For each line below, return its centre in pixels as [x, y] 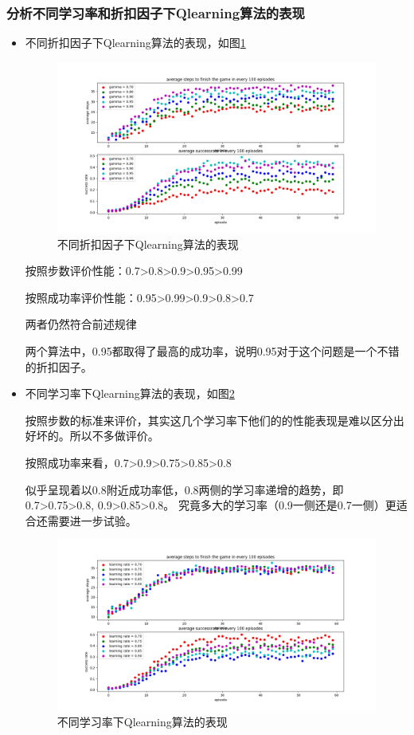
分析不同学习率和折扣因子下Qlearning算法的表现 [156, 12]
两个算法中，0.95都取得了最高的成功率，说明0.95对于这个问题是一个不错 [212, 350]
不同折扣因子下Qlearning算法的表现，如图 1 [135, 43]
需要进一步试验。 [92, 520]
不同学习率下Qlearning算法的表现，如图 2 [130, 393]
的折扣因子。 [59, 366]
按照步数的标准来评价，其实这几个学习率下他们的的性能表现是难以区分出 [215, 420]
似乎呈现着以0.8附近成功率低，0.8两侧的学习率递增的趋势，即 [184, 489]
